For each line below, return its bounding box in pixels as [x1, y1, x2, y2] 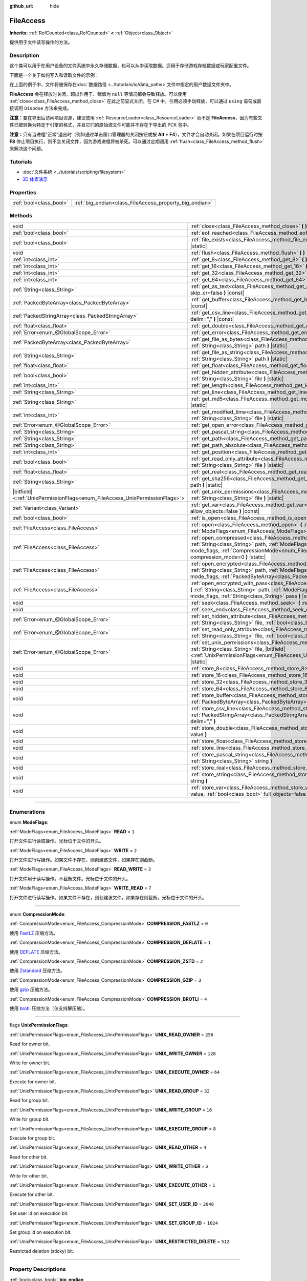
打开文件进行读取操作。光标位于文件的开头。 [9, 838, 104, 844]
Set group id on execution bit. [9, 1229, 72, 1235]
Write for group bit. [9, 1116, 50, 1122]
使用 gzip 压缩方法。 [9, 986, 53, 993]
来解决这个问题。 [9, 146, 46, 152]
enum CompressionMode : [9, 911, 66, 917]
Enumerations [9, 809, 46, 816]
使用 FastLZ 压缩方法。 [9, 930, 58, 936]
